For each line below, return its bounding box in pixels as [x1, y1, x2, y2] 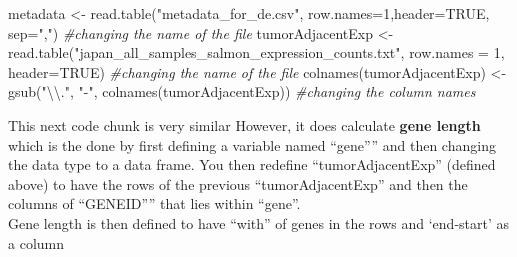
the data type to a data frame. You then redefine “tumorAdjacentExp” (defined [8, 154, 496, 175]
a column [8, 232, 64, 253]
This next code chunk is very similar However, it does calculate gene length [8, 114, 481, 135]
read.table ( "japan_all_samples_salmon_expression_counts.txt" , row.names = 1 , [8, 42, 505, 63]
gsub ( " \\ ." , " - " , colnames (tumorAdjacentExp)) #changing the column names [8, 81, 476, 102]
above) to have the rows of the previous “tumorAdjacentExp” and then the [8, 173, 468, 194]
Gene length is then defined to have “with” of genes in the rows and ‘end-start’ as [8, 212, 510, 233]
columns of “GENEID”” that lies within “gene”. [8, 193, 301, 214]
